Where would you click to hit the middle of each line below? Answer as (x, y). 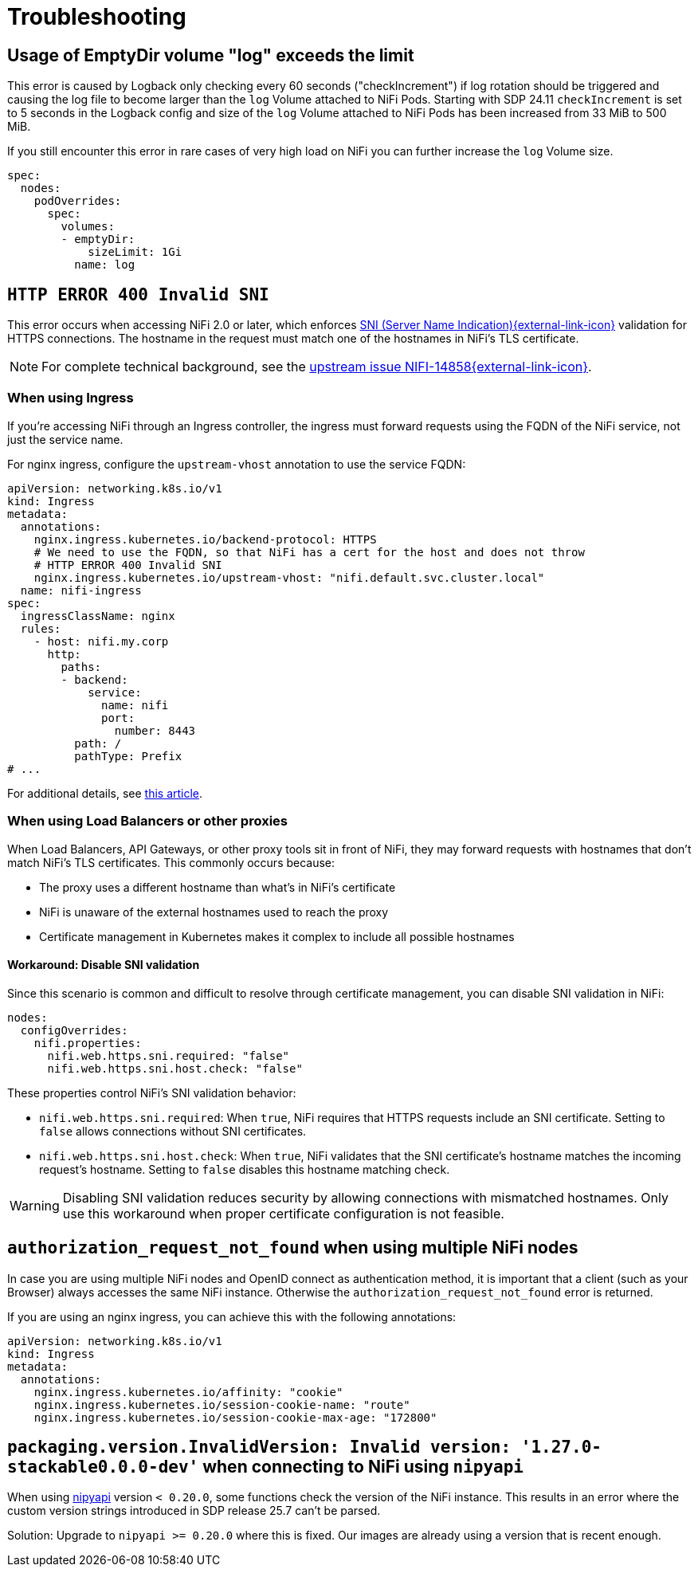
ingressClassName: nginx (98, 616)
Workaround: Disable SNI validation (104, 965)
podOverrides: (78, 201)
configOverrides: (74, 1030)
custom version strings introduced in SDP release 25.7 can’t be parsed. (194, 1511)
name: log (105, 265)
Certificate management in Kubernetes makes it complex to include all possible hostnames (277, 936)
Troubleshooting (97, 17)
